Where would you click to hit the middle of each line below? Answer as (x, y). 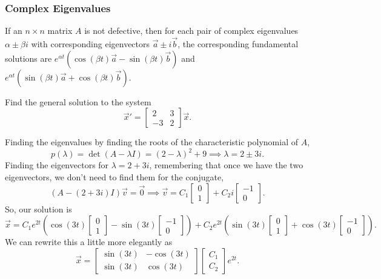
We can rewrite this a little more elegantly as (89, 242)
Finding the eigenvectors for (57, 165)
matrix (60, 31)
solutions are (28, 58)
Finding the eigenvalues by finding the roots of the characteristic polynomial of (151, 142)
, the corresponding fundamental (238, 44)
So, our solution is (38, 208)
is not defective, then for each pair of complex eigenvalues (191, 31)
